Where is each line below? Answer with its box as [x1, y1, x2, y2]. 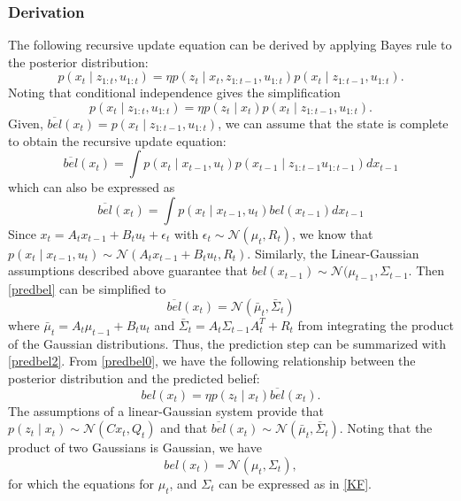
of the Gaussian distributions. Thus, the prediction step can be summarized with [8, 334, 447, 352]
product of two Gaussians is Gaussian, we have [8, 438, 262, 457]
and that [160, 419, 208, 437]
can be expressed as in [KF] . [219, 474, 372, 492]
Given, [8, 114, 43, 132]
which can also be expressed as [8, 178, 175, 197]
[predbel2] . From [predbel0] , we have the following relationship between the [8, 351, 416, 370]
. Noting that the [339, 419, 433, 437]
